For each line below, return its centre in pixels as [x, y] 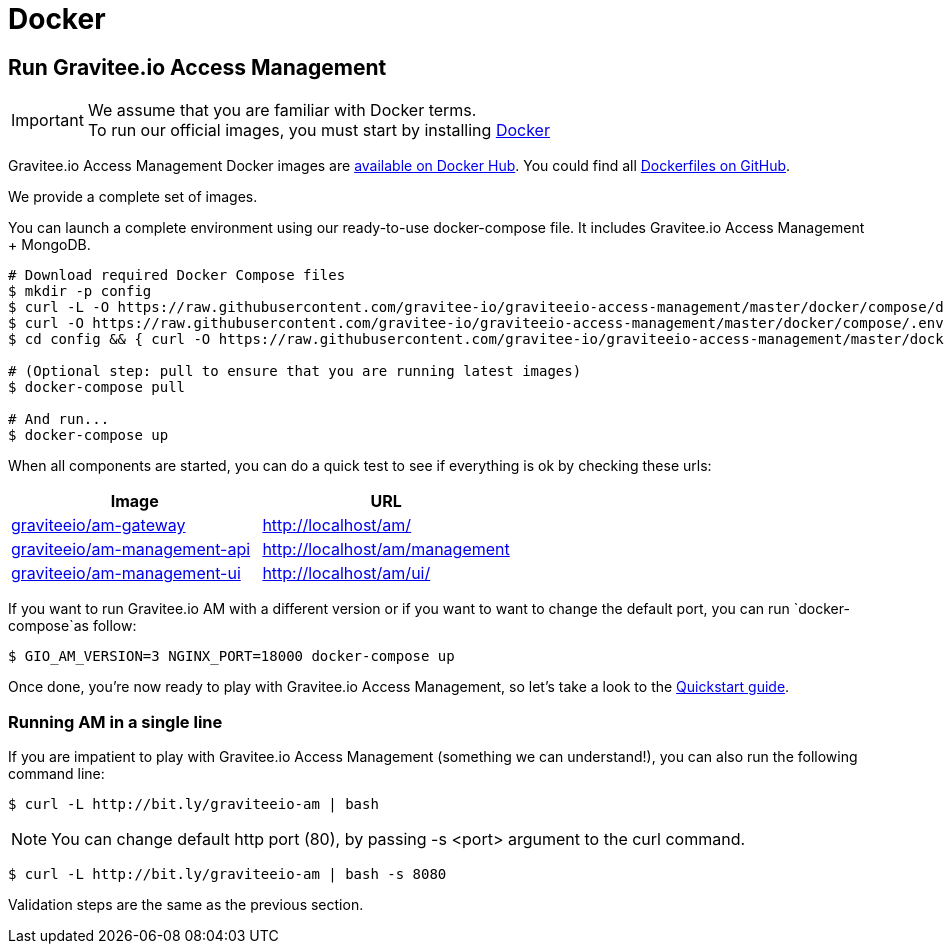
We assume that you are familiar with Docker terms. [282, 110]
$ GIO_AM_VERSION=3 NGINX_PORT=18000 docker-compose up [231, 656]
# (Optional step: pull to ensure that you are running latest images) [295, 371]
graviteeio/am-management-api [131, 549]
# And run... [59, 419]
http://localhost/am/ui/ [346, 573]
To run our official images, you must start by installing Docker [318, 130]
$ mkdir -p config [80, 291]
